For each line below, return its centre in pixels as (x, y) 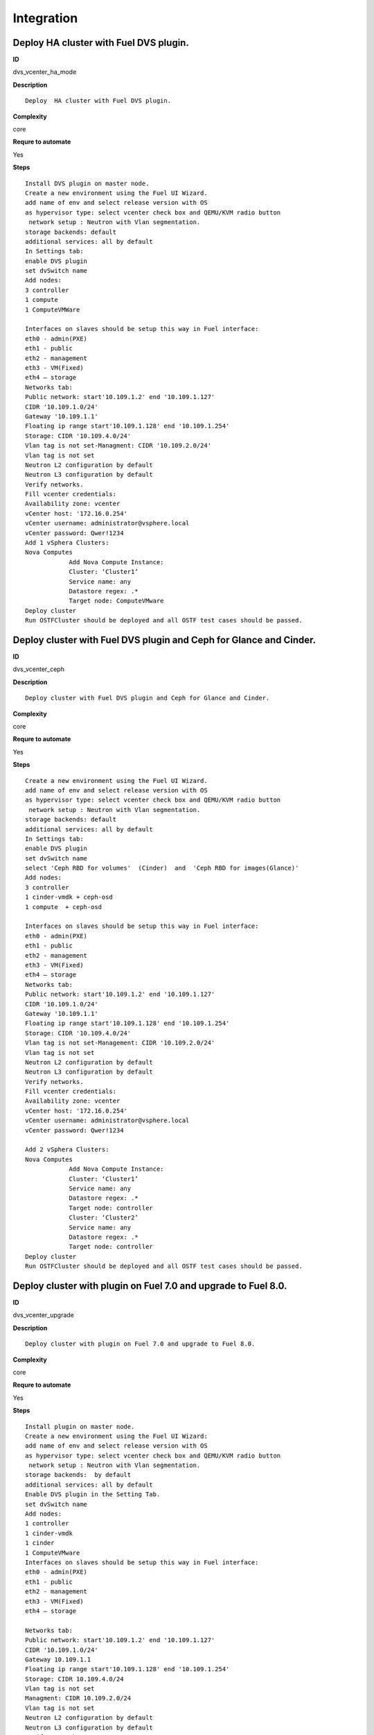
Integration (45, 18)
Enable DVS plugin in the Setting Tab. (93, 1495)
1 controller (47, 1524)
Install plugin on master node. (80, 1427)
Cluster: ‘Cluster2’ (104, 1218)
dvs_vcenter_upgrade (43, 1315)
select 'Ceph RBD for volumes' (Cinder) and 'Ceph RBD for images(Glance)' (162, 868)
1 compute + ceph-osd (64, 907)
